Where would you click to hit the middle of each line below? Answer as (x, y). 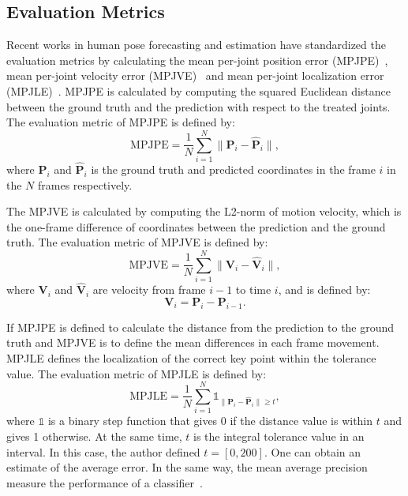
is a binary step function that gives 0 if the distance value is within (210, 421)
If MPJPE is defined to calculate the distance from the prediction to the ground (200, 327)
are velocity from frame (149, 289)
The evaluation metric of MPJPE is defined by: (121, 122)
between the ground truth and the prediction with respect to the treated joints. (198, 106)
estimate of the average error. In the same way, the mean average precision (187, 467)
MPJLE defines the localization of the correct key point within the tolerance (191, 358)
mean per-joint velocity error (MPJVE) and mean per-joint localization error (195, 75)
